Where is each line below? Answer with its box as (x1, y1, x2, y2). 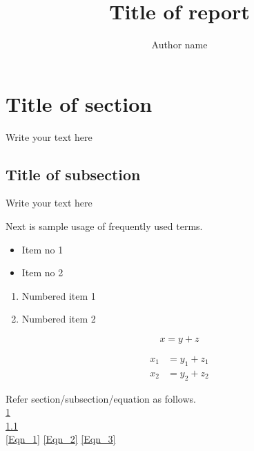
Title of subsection (6, 163, 141, 184)
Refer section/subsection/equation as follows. (6, 391, 196, 405)
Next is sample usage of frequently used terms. (6, 219, 203, 233)
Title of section (6, 89, 153, 117)
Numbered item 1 (21, 288, 96, 303)
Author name (151, 37, 208, 52)
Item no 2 (21, 265, 63, 280)
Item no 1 (21, 242, 63, 256)
